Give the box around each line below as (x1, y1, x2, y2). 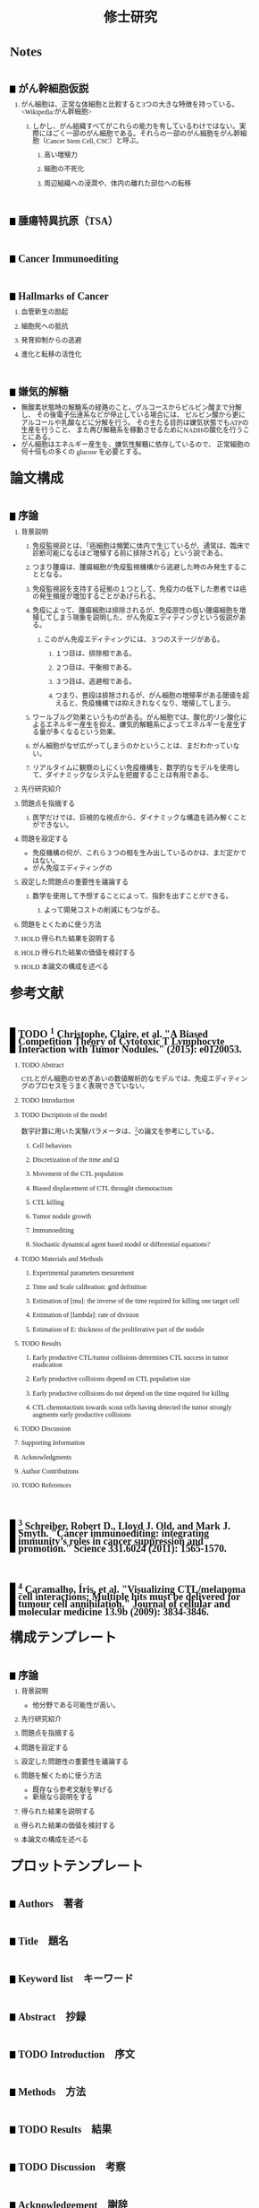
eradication (32, 1361, 63, 1370)
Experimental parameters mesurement (32, 1268, 135, 1277)
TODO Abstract (21, 1061, 64, 1069)
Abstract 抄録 (18, 2011, 86, 2023)
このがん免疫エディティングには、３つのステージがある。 (44, 635, 224, 644)
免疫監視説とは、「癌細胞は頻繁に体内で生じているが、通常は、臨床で (32, 541, 251, 550)
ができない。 (32, 820, 73, 829)
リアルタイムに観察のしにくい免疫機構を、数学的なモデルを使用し (32, 763, 241, 773)
